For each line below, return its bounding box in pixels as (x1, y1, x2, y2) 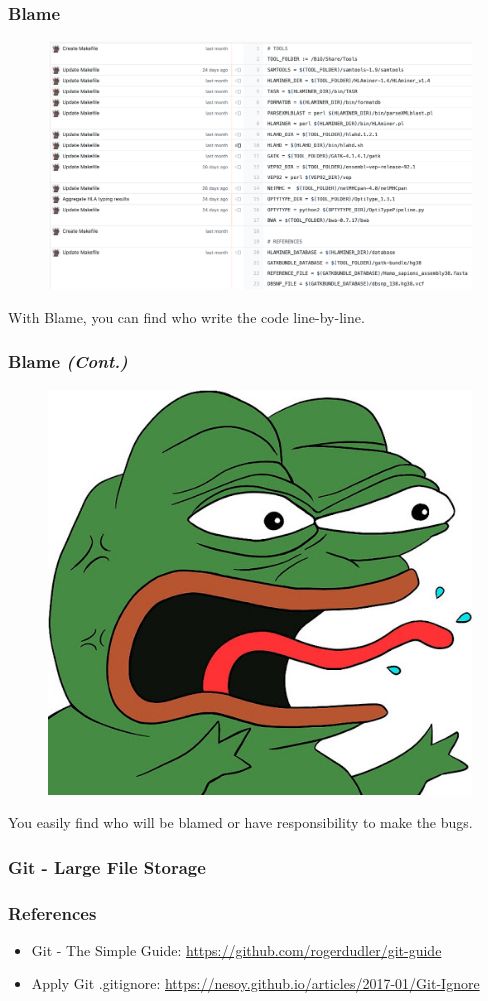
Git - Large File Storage (8, 854, 206, 879)
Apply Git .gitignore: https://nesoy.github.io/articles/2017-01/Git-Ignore (31, 973, 480, 994)
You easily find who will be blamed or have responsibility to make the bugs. (8, 812, 473, 833)
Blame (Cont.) (8, 349, 128, 374)
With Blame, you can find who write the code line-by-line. (8, 306, 365, 327)
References (8, 900, 97, 925)
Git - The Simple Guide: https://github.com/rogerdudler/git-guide (31, 939, 442, 960)
